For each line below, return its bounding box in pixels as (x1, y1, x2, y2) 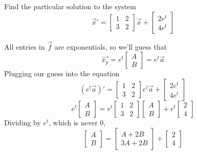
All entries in (4, 41, 45, 52)
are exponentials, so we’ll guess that (54, 41, 167, 52)
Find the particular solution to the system (4, 1, 136, 11)
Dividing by (4, 117, 41, 127)
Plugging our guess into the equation (4, 68, 120, 79)
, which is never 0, (49, 117, 106, 127)
